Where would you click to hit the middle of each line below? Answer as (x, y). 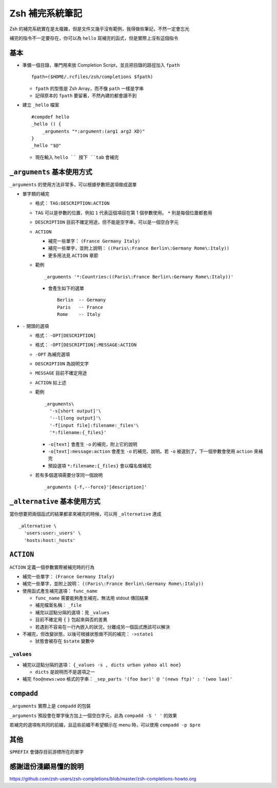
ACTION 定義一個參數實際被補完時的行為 (52, 567)
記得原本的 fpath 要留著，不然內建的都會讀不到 (86, 96)
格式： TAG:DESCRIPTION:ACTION (72, 203)
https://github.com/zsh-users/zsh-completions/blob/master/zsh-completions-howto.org (103, 779)
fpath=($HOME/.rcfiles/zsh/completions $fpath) (92, 77)
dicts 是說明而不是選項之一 (65, 672)
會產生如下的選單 (66, 288)
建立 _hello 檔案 (41, 105)
